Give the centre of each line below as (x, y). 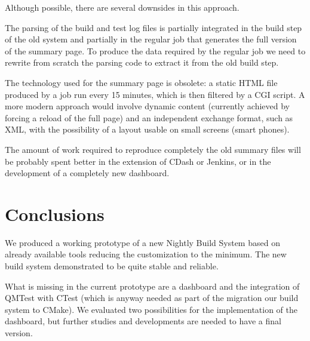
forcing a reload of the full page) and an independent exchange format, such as (149, 117)
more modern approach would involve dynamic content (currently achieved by (147, 106)
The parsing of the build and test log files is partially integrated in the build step (154, 27)
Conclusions (55, 213)
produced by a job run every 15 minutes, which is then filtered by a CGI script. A (155, 94)
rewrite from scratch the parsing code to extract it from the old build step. (142, 62)
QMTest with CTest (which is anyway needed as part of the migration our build (152, 298)
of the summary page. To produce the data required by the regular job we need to (155, 50)
